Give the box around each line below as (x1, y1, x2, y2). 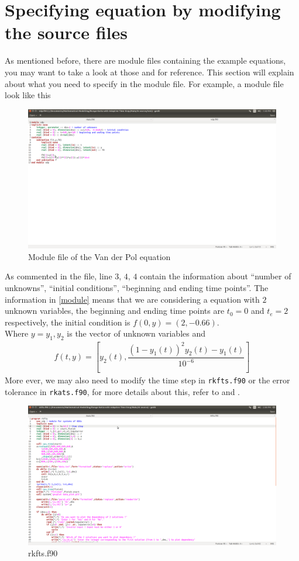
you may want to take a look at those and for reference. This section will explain (5, 65, 294, 78)
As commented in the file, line (5, 270, 112, 282)
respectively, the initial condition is (5, 316, 130, 328)
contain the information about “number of (140, 270, 291, 282)
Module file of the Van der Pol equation (28, 250, 171, 262)
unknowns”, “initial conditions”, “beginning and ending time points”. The (5, 281, 269, 293)
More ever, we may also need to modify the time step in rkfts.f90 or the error (5, 374, 290, 386)
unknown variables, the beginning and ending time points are (5, 304, 225, 317)
